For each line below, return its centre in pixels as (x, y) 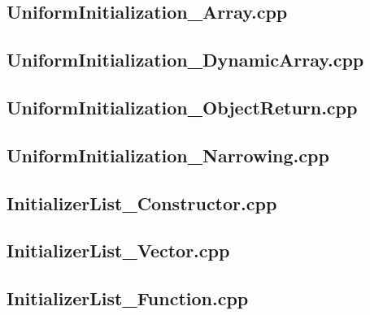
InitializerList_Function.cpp (128, 298)
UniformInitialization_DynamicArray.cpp (185, 60)
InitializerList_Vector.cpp (118, 250)
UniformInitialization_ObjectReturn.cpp (182, 107)
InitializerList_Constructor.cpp (142, 203)
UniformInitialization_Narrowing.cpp (168, 155)
